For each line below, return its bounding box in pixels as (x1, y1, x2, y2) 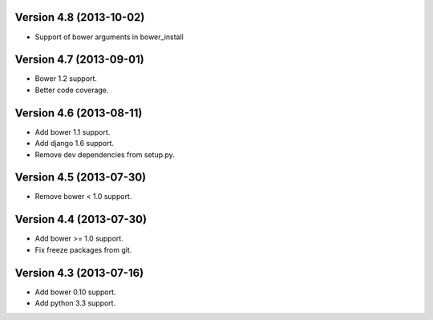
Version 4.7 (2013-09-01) (14, 53, 144, 67)
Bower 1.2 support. (34, 74, 98, 83)
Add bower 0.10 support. (34, 287, 116, 297)
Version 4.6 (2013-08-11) (14, 106, 143, 119)
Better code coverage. (34, 85, 109, 95)
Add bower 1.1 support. (34, 127, 111, 136)
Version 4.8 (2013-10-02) (14, 10, 145, 24)
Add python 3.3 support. (34, 298, 116, 308)
